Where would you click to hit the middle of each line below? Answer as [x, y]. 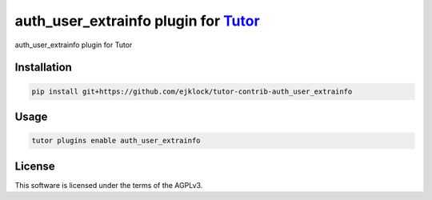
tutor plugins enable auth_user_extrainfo [116, 141]
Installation [43, 68]
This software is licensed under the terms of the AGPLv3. [109, 185]
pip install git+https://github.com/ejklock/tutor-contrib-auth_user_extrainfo [192, 91]
